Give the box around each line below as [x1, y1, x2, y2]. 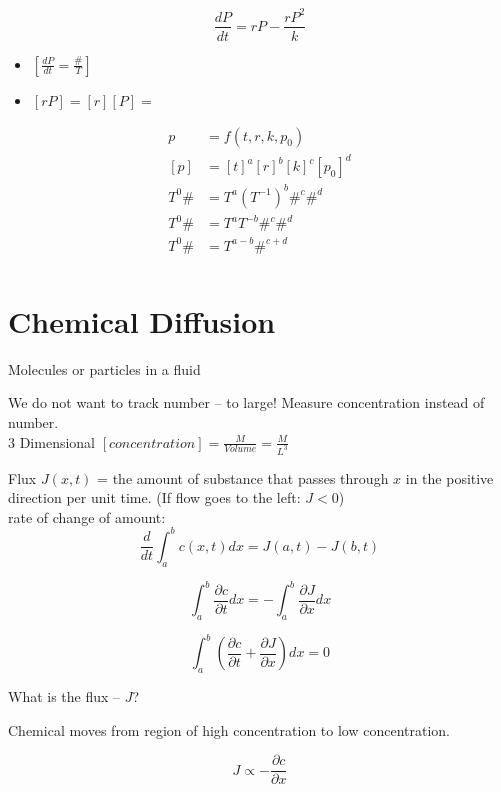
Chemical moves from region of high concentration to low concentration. [8, 719, 450, 740]
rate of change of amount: [8, 506, 166, 527]
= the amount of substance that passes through [97, 467, 389, 488]
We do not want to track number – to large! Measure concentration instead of [8, 392, 485, 413]
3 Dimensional [8, 431, 95, 452]
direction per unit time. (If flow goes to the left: [8, 487, 301, 508]
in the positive [405, 467, 494, 488]
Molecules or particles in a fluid [8, 358, 201, 379]
